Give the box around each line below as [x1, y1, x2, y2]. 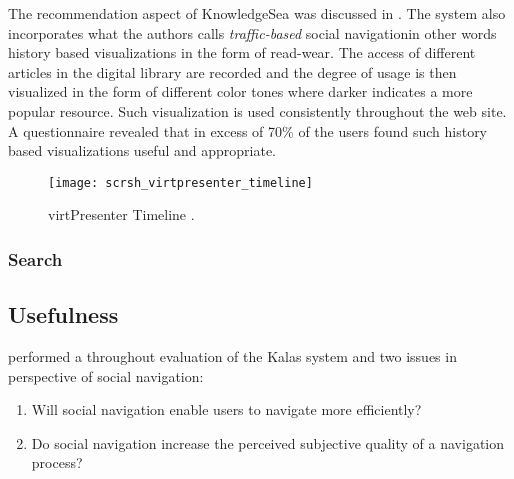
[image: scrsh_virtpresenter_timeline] [48, 175, 313, 190]
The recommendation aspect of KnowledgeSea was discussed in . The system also [8, 3, 506, 23]
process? [31, 452, 83, 473]
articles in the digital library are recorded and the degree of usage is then [8, 61, 457, 82]
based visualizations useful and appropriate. [8, 140, 276, 161]
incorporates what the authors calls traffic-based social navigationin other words [8, 22, 497, 43]
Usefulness [8, 299, 119, 330]
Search [8, 246, 63, 271]
